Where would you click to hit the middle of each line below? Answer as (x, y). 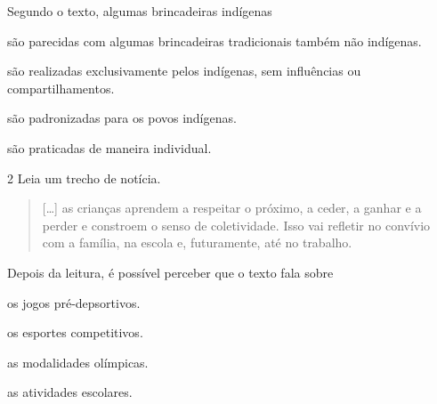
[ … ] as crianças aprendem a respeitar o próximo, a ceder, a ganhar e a (232, 208)
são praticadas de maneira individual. (109, 147)
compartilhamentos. (61, 88)
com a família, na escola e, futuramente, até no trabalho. (197, 242)
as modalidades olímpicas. (78, 362)
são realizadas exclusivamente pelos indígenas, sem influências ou (184, 71)
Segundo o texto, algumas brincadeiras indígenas (140, 11)
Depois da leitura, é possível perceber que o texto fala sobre (170, 272)
